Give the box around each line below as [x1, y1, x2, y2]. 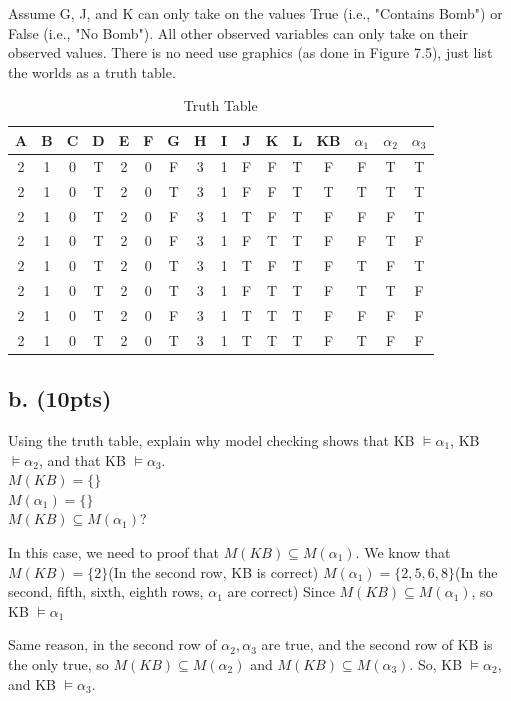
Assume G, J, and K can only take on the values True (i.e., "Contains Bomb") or [8, 3, 503, 23]
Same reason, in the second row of [8, 634, 217, 655]
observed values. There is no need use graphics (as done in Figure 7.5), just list [8, 42, 493, 63]
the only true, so [8, 653, 109, 674]
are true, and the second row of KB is [261, 634, 493, 655]
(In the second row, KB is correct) [108, 561, 319, 582]
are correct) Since [227, 581, 335, 602]
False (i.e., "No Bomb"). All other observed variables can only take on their [8, 22, 469, 43]
